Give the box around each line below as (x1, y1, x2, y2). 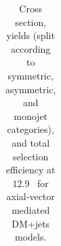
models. (15, 230, 47, 244)
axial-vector (6, 189, 55, 204)
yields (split (6, 28, 55, 42)
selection (13, 149, 49, 163)
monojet (14, 108, 48, 123)
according (10, 41, 51, 56)
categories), (7, 122, 54, 136)
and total (12, 135, 50, 149)
